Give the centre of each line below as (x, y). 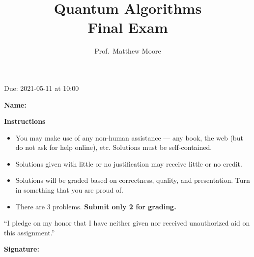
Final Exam (128, 27)
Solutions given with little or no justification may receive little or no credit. (129, 163)
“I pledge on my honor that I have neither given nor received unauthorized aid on (127, 223)
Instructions (25, 121)
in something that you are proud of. (69, 190)
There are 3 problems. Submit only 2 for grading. (96, 206)
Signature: (22, 249)
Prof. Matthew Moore (128, 51)
